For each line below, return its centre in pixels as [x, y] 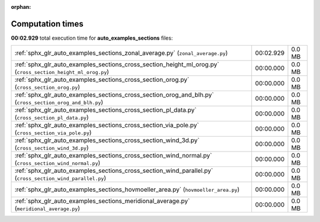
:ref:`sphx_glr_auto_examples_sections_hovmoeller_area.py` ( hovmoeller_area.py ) [127, 189]
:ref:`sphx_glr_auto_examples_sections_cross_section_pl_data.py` [105, 110]
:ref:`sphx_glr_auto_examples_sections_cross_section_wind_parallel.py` [114, 170]
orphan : [21, 7]
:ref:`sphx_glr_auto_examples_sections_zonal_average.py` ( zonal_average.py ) [121, 53]
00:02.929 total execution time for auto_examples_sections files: [92, 38]
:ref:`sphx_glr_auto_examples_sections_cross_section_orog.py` [102, 80]
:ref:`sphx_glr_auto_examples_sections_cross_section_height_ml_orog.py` [117, 65]
